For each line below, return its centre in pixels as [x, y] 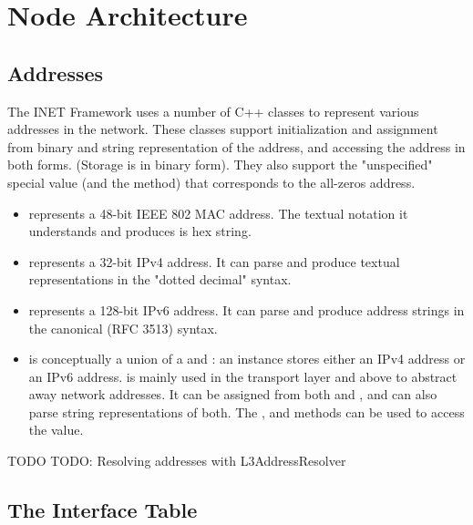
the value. [56, 430]
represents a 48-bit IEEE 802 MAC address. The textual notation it [218, 213]
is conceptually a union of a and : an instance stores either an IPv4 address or [247, 359]
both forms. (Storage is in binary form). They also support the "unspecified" [220, 165]
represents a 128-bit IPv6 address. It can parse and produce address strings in [247, 309]
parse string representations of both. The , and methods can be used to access [247, 412]
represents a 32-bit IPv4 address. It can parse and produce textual [214, 261]
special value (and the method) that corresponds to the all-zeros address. [211, 182]
